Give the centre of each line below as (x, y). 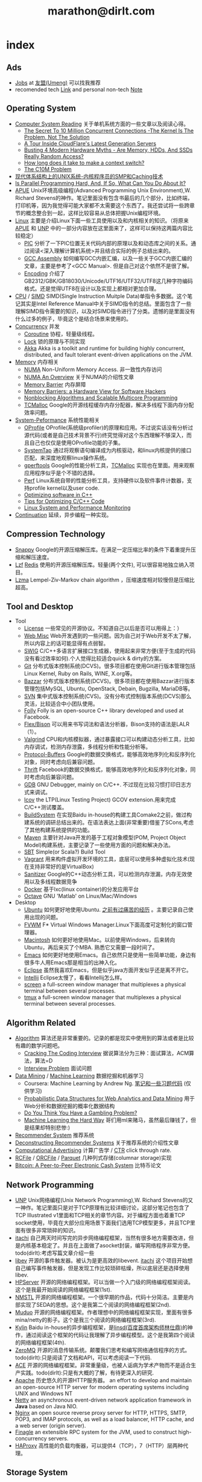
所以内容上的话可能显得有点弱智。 (66, 643)
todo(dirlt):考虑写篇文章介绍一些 (55, 1253)
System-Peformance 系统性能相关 (57, 420)
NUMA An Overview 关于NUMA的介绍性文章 (79, 377)
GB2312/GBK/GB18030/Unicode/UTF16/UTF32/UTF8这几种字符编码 (108, 281)
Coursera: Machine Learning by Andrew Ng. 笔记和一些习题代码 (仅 (108, 1084)
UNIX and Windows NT (44, 1394)
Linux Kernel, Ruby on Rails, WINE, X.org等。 (80, 674)
